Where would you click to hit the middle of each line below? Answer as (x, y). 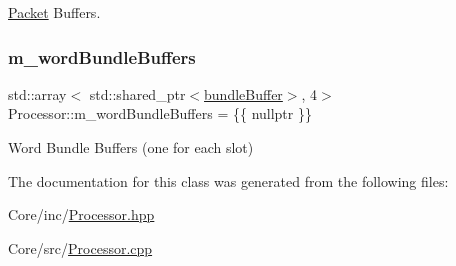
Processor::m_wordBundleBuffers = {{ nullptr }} (160, 113)
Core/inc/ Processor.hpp (81, 214)
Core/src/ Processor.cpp (80, 247)
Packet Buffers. (54, 12)
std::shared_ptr (137, 93)
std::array (37, 93)
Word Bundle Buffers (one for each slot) (131, 147)
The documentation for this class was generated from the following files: (228, 180)
